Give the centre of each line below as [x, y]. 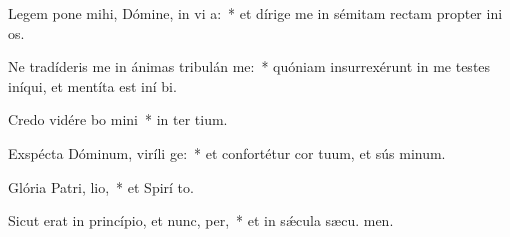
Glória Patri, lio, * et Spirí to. [101, 186]
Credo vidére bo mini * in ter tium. [118, 119]
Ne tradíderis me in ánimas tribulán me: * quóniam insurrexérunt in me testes [249, 66]
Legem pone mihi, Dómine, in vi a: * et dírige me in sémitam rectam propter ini [255, 13]
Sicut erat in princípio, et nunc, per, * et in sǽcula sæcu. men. [201, 220]
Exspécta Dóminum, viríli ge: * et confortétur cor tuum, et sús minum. [227, 152]
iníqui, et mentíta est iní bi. [92, 85]
